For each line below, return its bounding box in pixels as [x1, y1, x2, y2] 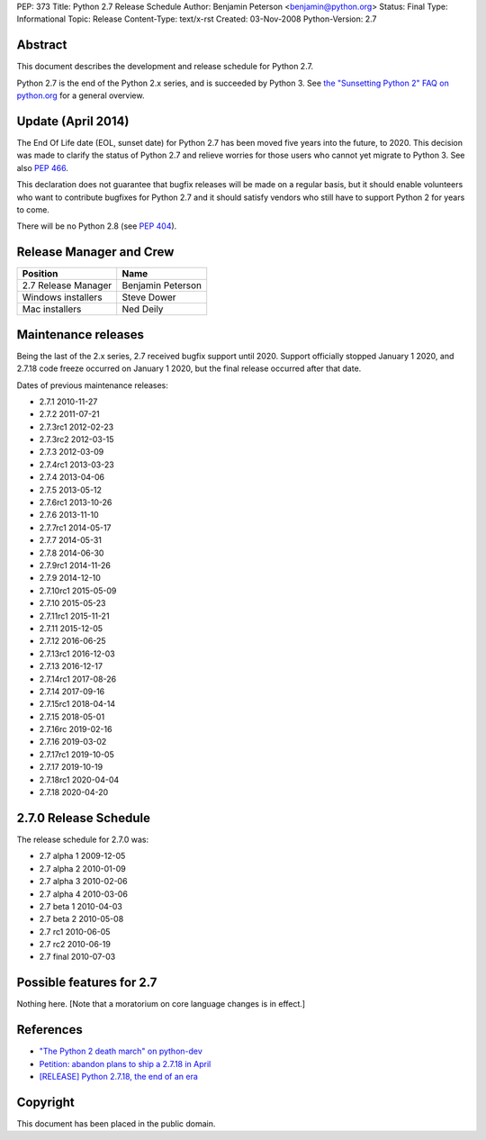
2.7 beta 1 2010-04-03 [39, 900, 123, 911]
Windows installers [22, 291, 103, 303]
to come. [16, 204, 49, 215]
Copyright [16, 1094, 76, 1109]
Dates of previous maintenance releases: [16, 379, 168, 391]
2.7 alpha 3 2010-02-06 [39, 876, 128, 887]
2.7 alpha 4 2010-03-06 [39, 888, 128, 900]
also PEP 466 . [16, 162, 69, 173]
